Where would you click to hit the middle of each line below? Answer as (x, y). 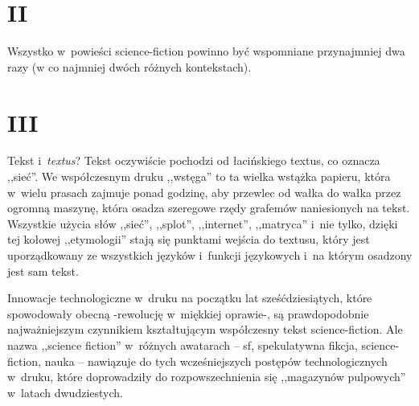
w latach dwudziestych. (65, 392)
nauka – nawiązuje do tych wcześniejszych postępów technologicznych (216, 361)
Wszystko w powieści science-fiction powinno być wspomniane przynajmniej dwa (206, 51)
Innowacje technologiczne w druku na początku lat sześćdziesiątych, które (190, 298)
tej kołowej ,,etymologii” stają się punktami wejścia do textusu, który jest (189, 239)
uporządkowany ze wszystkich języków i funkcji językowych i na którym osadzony (210, 255)
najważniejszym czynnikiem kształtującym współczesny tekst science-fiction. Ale (205, 329)
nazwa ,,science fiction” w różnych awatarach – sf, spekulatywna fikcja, (183, 344)
